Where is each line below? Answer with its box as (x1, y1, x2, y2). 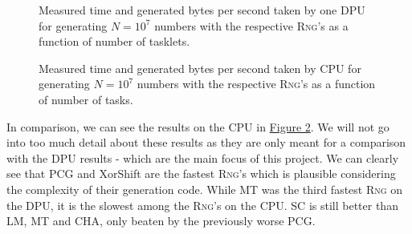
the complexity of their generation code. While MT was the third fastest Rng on (6, 180, 403, 197)
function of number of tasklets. (39, 33, 190, 50)
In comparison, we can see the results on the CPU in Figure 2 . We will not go (6, 118, 390, 135)
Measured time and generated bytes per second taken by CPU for (39, 59, 361, 76)
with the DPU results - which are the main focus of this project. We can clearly (6, 149, 399, 166)
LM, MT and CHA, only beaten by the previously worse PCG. (6, 212, 316, 229)
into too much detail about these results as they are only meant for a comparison (6, 134, 406, 151)
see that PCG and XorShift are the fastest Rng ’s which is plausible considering (6, 165, 396, 182)
